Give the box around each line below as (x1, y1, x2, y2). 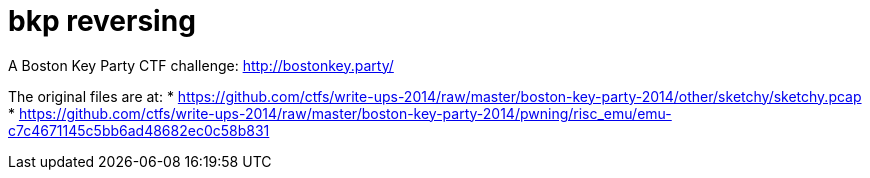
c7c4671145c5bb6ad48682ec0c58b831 (8, 121, 270, 139)
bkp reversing (8, 4, 196, 38)
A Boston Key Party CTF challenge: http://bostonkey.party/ (8, 56, 394, 74)
